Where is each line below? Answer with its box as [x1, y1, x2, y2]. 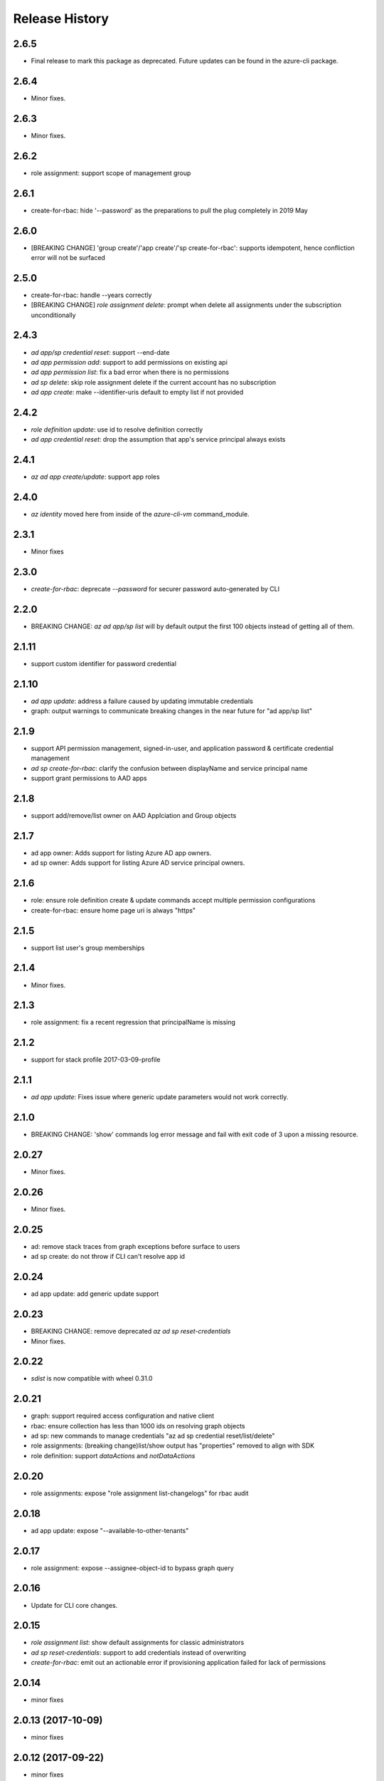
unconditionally [31, 311, 76, 319]
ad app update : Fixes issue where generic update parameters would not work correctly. [31, 1093, 289, 1101]
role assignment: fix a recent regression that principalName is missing [31, 1018, 236, 1027]
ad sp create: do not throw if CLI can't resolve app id [31, 1252, 185, 1261]
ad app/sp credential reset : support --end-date [31, 348, 170, 356]
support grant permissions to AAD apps [31, 774, 147, 783]
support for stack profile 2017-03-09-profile [31, 1055, 161, 1064]
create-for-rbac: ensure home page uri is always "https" [31, 905, 196, 915]
